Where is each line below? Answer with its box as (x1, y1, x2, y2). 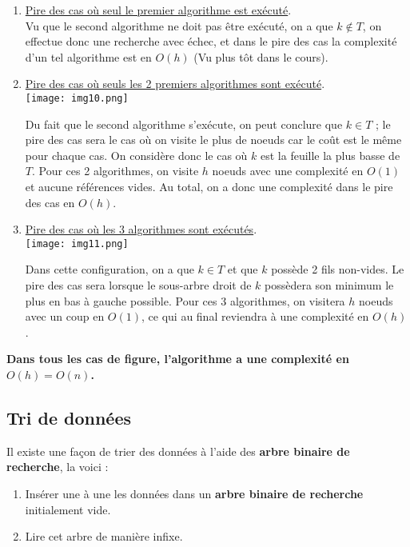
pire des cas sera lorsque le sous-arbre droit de (25, 277, 252, 293)
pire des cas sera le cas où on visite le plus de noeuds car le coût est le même (25, 131, 402, 148)
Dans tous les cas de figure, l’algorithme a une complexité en (6, 350, 349, 367)
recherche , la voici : (6, 458, 109, 475)
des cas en (25, 194, 75, 210)
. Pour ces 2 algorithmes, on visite (31, 162, 199, 179)
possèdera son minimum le (265, 277, 394, 293)
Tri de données (6, 405, 132, 429)
